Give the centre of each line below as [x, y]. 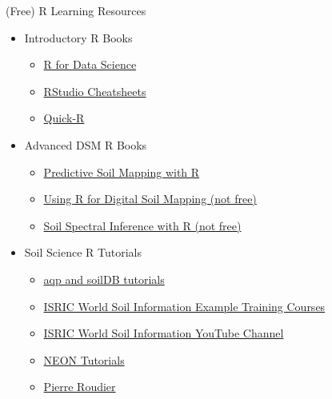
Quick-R [64, 118]
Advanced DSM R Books [86, 144]
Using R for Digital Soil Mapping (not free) [150, 199]
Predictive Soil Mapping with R [122, 172]
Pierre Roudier [80, 387]
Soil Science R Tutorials [83, 252]
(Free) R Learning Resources [76, 10]
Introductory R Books [78, 37]
